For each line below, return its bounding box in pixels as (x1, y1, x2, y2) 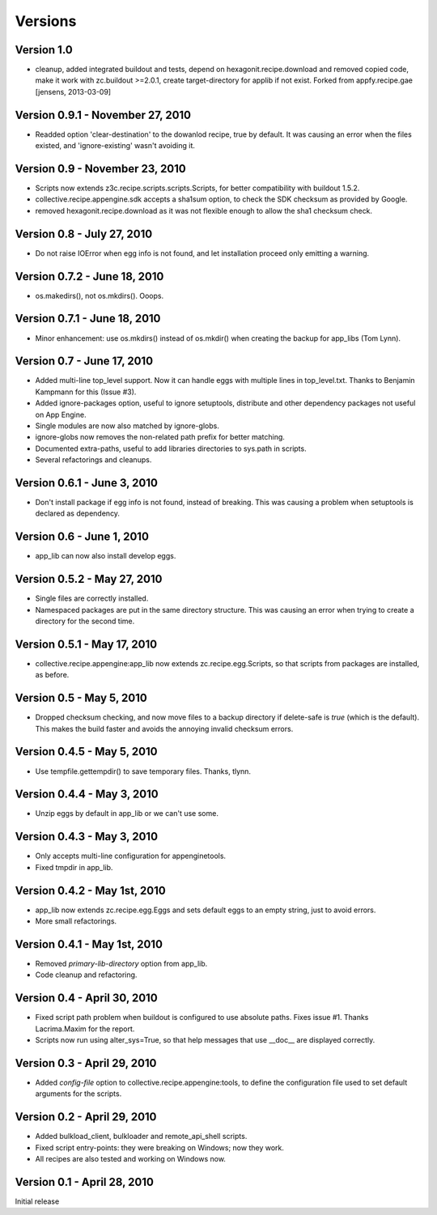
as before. (35, 670, 70, 680)
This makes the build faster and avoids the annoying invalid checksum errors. (35, 724, 294, 733)
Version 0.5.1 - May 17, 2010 (15, 637, 158, 651)
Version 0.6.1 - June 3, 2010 (15, 476, 158, 490)
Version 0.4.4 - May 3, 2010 (15, 788, 159, 801)
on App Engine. (35, 410, 87, 419)
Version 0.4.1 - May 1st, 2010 (15, 937, 163, 951)
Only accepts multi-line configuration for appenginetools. (35, 851, 227, 861)
